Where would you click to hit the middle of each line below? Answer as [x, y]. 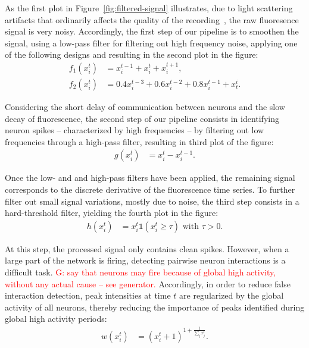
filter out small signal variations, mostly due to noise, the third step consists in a [152, 201]
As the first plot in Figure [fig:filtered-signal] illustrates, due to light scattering [149, 8]
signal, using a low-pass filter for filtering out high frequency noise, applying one [151, 43]
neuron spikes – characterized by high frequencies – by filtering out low [135, 130]
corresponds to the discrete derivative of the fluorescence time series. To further [150, 189]
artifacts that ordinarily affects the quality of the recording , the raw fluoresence [152, 19]
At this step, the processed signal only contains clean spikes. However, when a [147, 248]
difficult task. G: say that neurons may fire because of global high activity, [141, 272]
